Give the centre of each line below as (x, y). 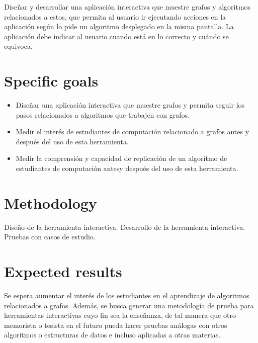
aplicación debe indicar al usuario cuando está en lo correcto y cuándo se (116, 36)
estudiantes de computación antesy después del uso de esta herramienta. (127, 168)
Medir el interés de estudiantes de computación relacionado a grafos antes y (133, 132)
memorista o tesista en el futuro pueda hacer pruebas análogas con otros (116, 325)
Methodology (51, 202)
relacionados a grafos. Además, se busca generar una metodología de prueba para (129, 305)
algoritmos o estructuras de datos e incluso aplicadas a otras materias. (112, 335)
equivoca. (18, 46)
